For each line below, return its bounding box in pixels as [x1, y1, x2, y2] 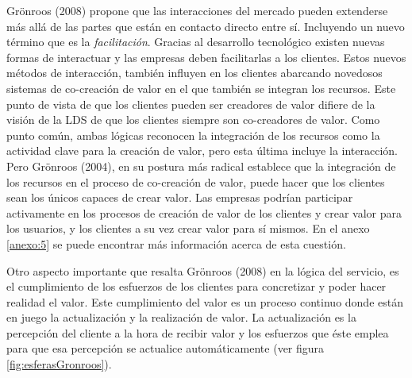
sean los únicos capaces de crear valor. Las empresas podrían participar [6, 189, 353, 206]
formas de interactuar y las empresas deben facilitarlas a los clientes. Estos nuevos [6, 48, 406, 65]
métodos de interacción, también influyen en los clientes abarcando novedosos [6, 64, 383, 81]
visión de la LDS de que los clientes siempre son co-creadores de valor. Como [6, 111, 380, 128]
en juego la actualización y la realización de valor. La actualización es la [6, 309, 356, 326]
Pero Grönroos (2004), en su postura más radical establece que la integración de [6, 157, 396, 174]
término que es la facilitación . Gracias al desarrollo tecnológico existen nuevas [6, 33, 385, 50]
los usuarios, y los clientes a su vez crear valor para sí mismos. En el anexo [6, 220, 370, 237]
